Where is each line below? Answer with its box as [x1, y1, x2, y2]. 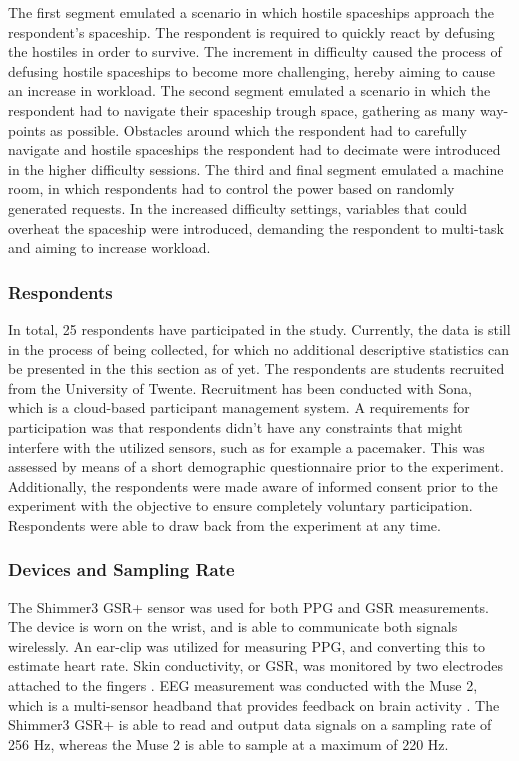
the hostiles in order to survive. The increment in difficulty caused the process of [8, 41, 502, 62]
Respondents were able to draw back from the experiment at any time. [8, 514, 441, 535]
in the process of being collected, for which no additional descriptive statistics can [8, 338, 510, 359]
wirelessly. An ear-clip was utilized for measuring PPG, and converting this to [8, 635, 486, 656]
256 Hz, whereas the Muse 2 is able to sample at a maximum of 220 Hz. [8, 733, 449, 754]
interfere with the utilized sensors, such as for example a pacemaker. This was [8, 436, 485, 457]
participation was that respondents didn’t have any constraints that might [8, 416, 463, 437]
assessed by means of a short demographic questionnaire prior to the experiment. [8, 456, 504, 477]
